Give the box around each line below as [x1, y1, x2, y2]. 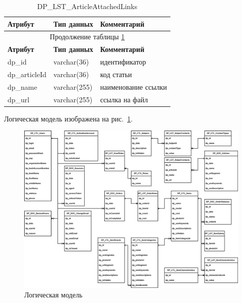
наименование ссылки [100, 81, 167, 92]
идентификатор [100, 56, 146, 67]
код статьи [100, 69, 132, 79]
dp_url [8, 94, 30, 104]
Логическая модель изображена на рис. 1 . [4, 113, 133, 124]
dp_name [8, 81, 37, 92]
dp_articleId [8, 69, 47, 79]
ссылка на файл [100, 94, 148, 104]
